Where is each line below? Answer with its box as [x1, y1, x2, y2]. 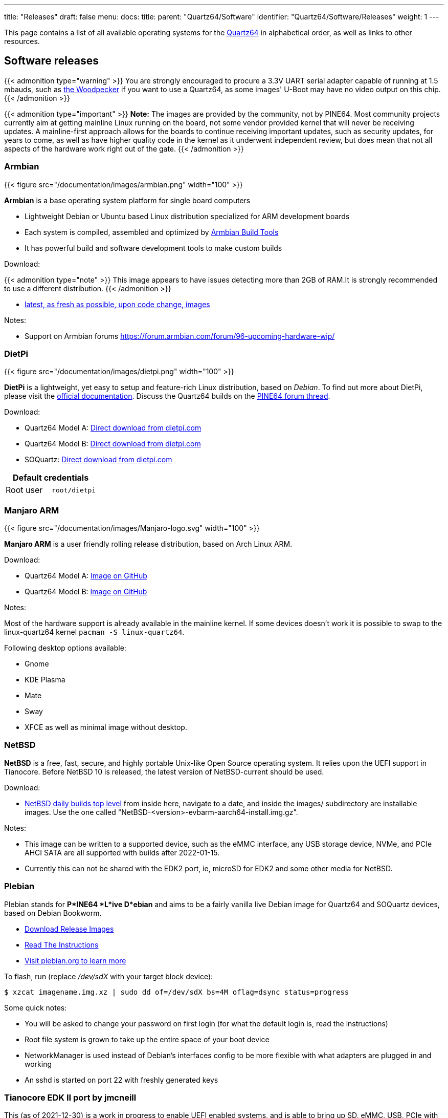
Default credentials [13, 472, 89, 483]
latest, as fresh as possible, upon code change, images [25, 299, 210, 309]
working [25, 1059, 52, 1068]
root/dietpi [52, 486, 96, 494]
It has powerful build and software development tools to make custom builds [25, 243, 282, 252]
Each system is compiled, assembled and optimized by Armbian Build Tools [25, 227, 279, 236]
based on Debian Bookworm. [4, 908, 102, 917]
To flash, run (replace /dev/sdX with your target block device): [4, 972, 213, 981]
